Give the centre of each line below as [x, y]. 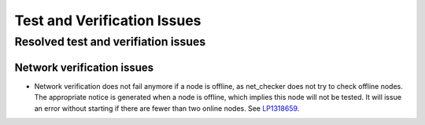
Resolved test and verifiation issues [110, 42]
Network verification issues [84, 67]
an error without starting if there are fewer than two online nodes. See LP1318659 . [167, 108]
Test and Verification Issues [108, 20]
